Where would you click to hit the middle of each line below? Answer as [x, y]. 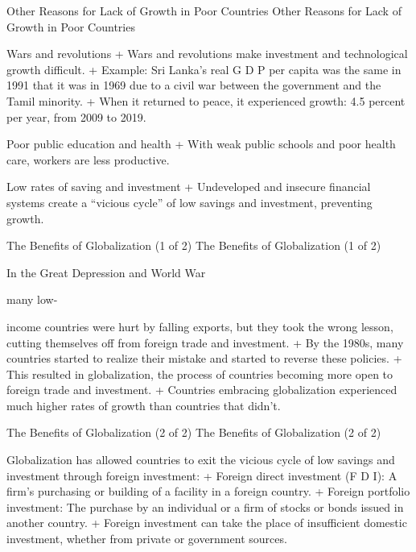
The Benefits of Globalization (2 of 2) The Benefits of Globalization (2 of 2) [194, 432]
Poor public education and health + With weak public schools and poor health [201, 144]
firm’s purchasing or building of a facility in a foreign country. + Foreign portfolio [208, 491]
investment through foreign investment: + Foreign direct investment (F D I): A [202, 475]
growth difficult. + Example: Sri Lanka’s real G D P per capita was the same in [204, 69]
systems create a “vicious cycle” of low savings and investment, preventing [189, 202]
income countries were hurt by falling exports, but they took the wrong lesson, [200, 326]
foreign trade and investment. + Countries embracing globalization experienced [202, 390]
